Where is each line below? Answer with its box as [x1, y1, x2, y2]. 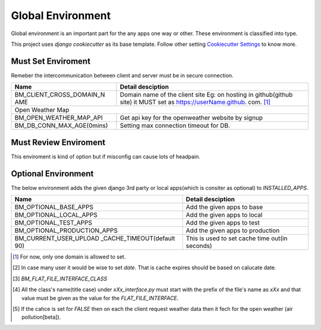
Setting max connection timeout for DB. [119, 122, 231, 130]
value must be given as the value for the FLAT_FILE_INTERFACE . [21, 294, 179, 301]
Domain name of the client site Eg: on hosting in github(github [119, 91, 293, 99]
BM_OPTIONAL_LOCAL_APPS [14, 211, 97, 219]
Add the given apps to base [185, 203, 263, 211]
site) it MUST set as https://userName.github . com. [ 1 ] [119, 98, 270, 107]
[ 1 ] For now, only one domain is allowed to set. [12, 253, 126, 260]
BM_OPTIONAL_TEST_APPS [14, 219, 92, 227]
